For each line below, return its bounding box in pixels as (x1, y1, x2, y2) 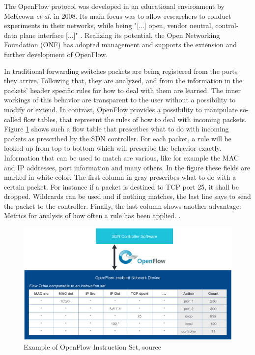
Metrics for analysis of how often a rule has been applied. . (4, 210, 181, 221)
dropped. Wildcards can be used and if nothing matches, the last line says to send (4, 191, 251, 201)
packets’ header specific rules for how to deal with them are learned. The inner (4, 85, 241, 95)
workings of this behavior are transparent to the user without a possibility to (4, 95, 236, 105)
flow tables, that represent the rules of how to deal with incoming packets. (23, 114, 247, 124)
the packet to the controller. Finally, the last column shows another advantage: (4, 200, 241, 211)
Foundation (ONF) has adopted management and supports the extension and (4, 39, 237, 50)
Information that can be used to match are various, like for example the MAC (4, 152, 239, 162)
